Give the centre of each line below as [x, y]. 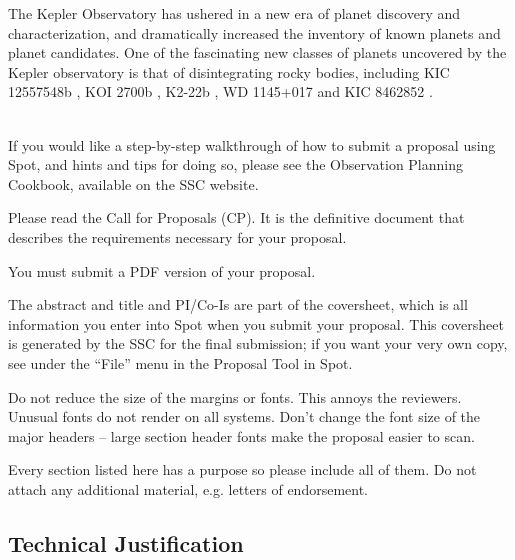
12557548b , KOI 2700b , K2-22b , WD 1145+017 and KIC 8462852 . [220, 91]
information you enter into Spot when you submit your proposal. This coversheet [256, 323]
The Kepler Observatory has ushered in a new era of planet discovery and [234, 13]
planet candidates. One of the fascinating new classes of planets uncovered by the [257, 52]
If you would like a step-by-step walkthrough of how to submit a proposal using [252, 144]
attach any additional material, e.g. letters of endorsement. [188, 488]
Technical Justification [126, 542]
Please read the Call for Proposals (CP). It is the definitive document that [236, 217]
